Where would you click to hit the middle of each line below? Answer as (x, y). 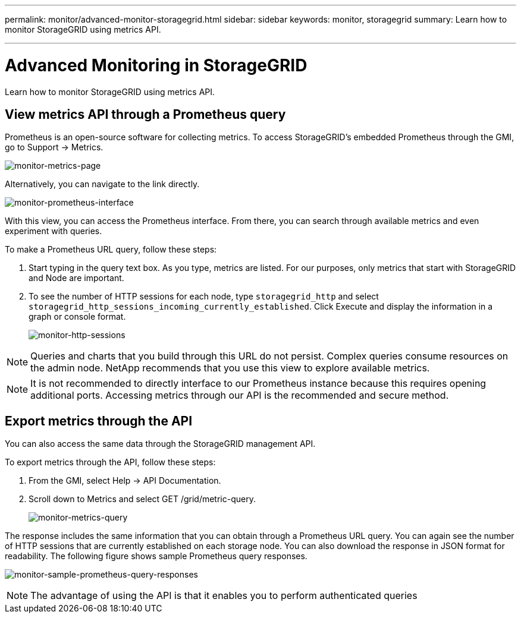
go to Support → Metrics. (54, 147)
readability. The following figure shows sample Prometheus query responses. (156, 556)
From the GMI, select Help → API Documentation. (125, 481)
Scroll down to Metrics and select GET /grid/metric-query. (142, 499)
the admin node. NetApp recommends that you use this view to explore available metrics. (230, 368)
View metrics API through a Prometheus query (145, 114)
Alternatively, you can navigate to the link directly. (102, 184)
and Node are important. (76, 278)
